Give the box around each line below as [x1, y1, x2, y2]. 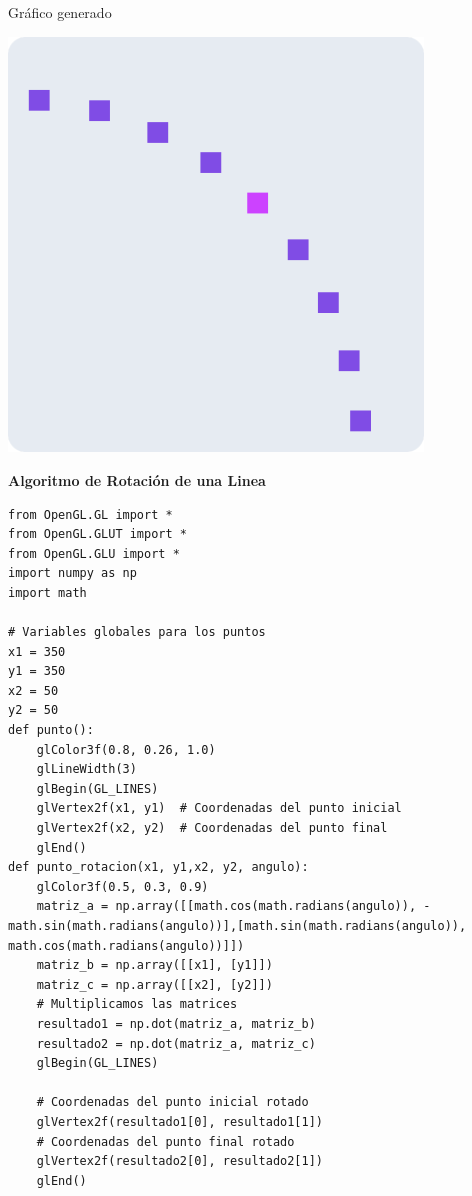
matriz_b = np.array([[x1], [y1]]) [36, 958, 273, 973]
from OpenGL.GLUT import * [8, 527, 187, 542]
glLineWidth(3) [36, 762, 137, 777]
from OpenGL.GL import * [8, 507, 173, 522]
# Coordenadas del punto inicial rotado [36, 1095, 309, 1110]
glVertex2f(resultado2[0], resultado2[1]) [36, 1154, 323, 1169]
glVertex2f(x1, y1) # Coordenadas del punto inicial [36, 801, 402, 816]
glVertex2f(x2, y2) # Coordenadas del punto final [36, 821, 388, 836]
